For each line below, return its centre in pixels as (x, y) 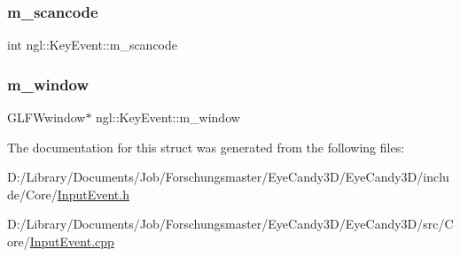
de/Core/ (32, 194)
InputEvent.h (93, 194)
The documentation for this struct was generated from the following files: (206, 147)
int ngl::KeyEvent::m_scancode (93, 45)
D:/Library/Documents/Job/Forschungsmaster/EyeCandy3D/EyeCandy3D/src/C (230, 224)
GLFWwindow (47, 117)
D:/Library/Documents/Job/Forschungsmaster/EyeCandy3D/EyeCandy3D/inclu (228, 177)
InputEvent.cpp (72, 241)
